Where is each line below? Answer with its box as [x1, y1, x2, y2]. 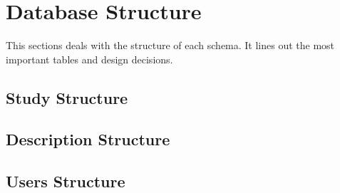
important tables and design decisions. [6, 51, 173, 66]
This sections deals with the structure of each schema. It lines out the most [6, 38, 335, 53]
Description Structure [6, 128, 170, 150]
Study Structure [6, 86, 128, 108]
